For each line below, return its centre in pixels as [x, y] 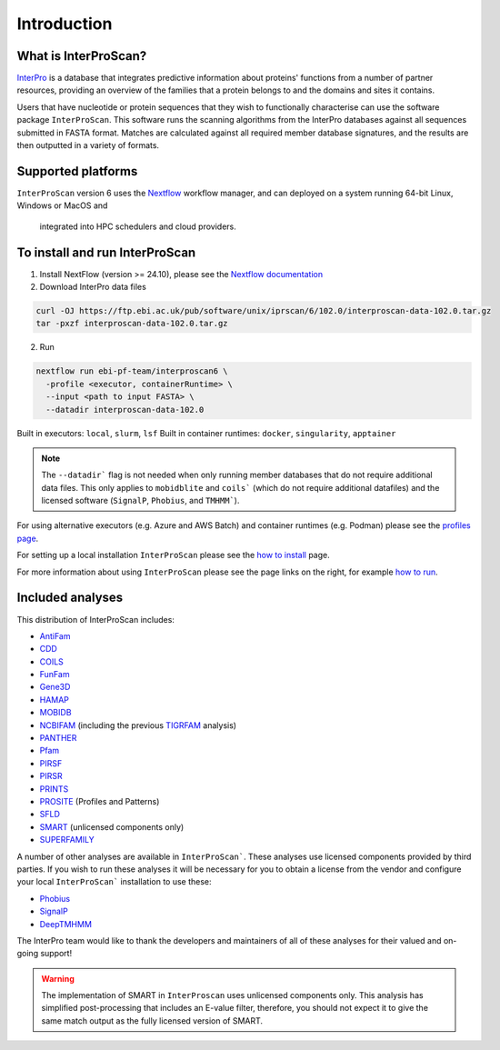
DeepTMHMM [66, 924]
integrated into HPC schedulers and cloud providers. [138, 226]
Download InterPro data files [93, 287]
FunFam [55, 675]
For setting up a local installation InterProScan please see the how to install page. [174, 555]
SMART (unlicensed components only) [112, 826]
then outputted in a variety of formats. [88, 145]
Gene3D [55, 687]
